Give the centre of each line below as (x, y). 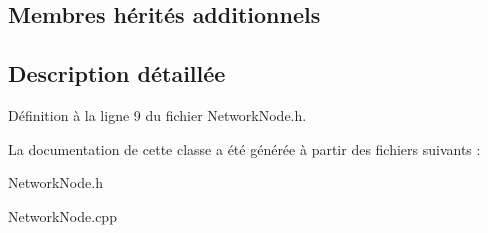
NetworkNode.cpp (62, 215)
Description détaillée (117, 73)
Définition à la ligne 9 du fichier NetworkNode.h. (157, 114)
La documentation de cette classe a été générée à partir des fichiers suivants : (244, 148)
